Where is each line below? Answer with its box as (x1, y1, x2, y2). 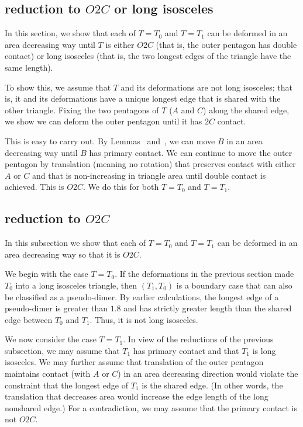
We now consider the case (5, 333, 97, 345)
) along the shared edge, (203, 103, 290, 116)
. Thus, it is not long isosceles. (89, 313, 198, 325)
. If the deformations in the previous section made (115, 268, 294, 280)
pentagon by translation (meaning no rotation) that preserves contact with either (5, 158, 296, 170)
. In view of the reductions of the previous (123, 333, 274, 345)
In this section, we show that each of (5, 27, 136, 39)
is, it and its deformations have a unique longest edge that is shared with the (5, 92, 281, 105)
